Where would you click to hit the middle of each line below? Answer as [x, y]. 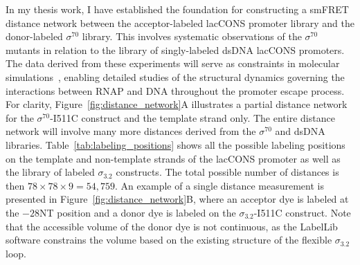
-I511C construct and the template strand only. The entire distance [192, 117]
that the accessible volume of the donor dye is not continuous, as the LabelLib [172, 226]
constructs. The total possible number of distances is [227, 172]
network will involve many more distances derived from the [131, 131]
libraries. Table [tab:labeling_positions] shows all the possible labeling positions [175, 144]
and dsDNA [300, 131]
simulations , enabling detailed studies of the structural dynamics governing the [175, 76]
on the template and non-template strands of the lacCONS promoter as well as [173, 158]
